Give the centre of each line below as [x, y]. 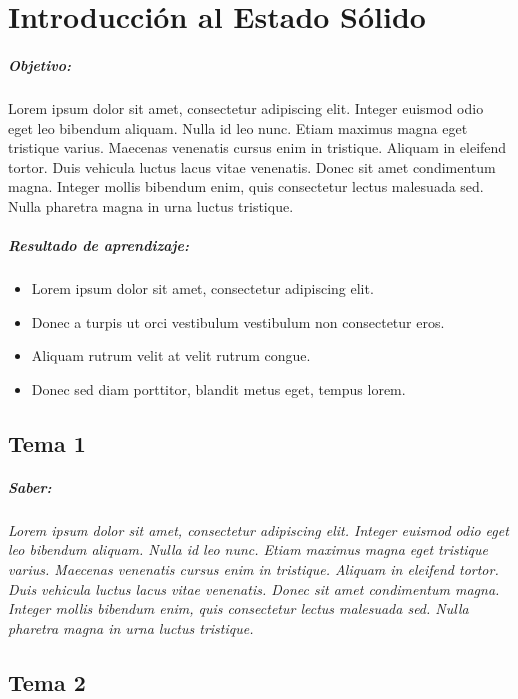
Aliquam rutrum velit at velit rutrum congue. [171, 355]
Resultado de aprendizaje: [98, 245]
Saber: [30, 486]
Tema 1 [47, 442]
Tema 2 [47, 681]
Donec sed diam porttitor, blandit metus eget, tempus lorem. [218, 388]
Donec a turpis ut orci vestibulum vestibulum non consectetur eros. [238, 321]
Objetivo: [39, 64]
